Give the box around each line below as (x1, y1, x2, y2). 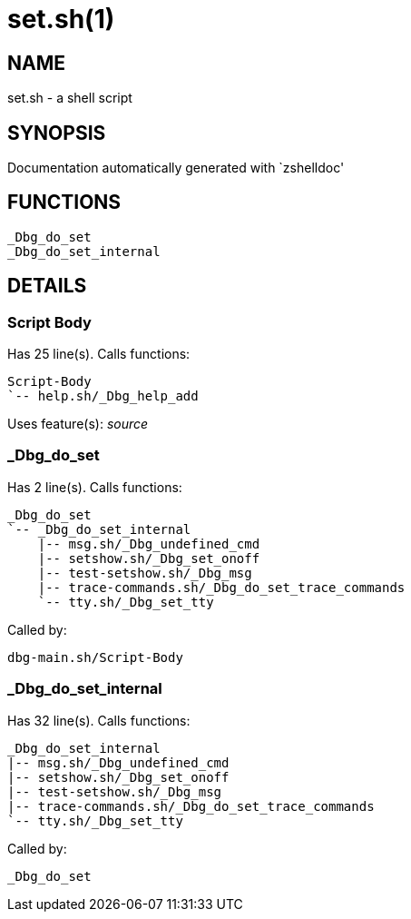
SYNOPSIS (7, 121, 106, 144)
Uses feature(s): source (7, 416, 149, 432)
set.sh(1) (7, 4, 115, 35)
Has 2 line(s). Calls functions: (7, 479, 182, 495)
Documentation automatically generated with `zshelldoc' (7, 160, 345, 176)
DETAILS (7, 274, 87, 298)
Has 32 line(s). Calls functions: (7, 712, 191, 728)
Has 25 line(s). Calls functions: (7, 346, 191, 362)
